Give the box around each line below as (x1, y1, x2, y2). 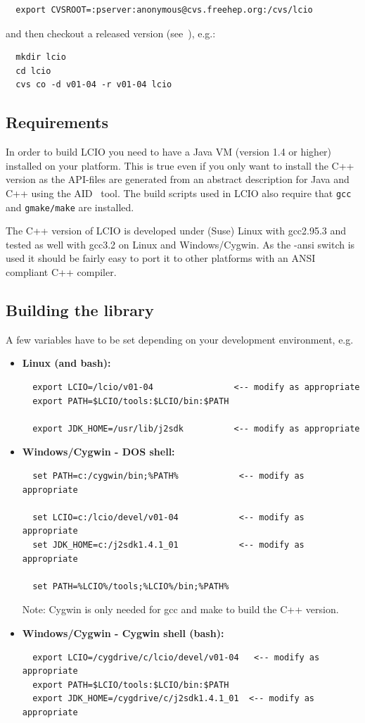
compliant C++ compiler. (6, 265, 117, 279)
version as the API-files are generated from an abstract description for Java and (6, 172, 350, 187)
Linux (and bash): (22, 356, 111, 370)
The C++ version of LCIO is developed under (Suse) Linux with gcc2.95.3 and (6, 223, 347, 238)
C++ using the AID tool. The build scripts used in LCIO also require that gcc (6, 185, 352, 200)
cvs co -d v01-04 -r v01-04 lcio (15, 80, 172, 90)
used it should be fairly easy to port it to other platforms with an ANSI (6, 251, 316, 265)
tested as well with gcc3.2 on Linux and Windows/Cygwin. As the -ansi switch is (6, 237, 355, 251)
